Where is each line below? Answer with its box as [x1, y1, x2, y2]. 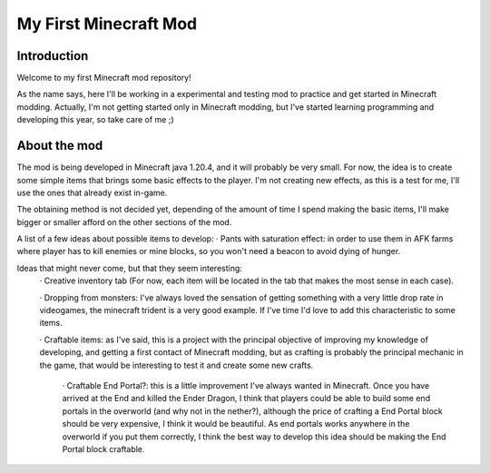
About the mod [16, 138, 103, 153]
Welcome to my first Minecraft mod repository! [16, 73, 191, 84]
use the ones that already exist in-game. [16, 187, 168, 198]
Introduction [16, 48, 89, 64]
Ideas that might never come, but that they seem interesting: [16, 262, 242, 273]
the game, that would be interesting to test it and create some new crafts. [39, 360, 314, 370]
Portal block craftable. [62, 443, 145, 454]
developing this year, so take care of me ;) [16, 114, 174, 125]
